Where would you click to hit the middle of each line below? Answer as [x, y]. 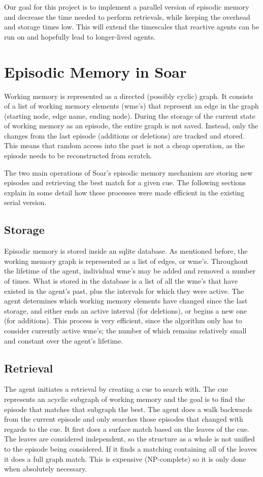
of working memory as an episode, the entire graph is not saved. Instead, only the [131, 126]
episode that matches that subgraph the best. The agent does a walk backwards [128, 409]
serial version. [25, 202]
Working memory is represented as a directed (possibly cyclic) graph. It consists [129, 96]
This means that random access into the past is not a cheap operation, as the [124, 145]
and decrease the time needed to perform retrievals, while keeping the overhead [127, 16]
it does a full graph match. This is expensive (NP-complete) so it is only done [125, 458]
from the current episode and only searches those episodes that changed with [124, 419]
